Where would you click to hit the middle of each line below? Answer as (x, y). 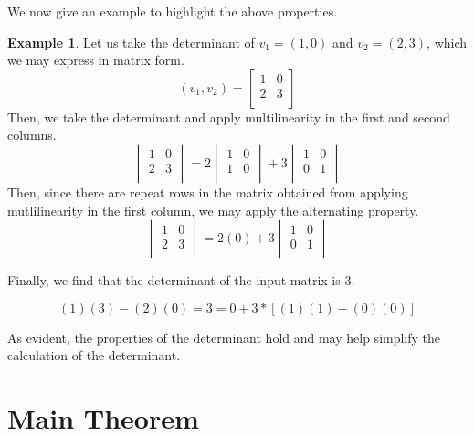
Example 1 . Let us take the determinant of (131, 42)
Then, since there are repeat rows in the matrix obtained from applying (208, 191)
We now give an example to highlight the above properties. (173, 11)
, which (447, 42)
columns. (32, 135)
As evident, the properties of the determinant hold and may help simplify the (224, 337)
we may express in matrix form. (96, 60)
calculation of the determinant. (94, 355)
